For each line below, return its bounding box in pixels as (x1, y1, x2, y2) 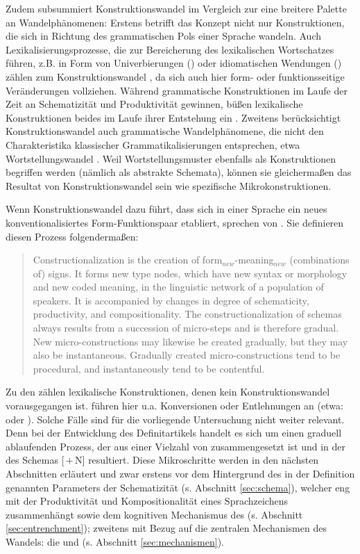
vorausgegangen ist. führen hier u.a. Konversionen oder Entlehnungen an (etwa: (6, 398, 343, 413)
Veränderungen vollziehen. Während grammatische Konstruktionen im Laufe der (6, 83, 348, 97)
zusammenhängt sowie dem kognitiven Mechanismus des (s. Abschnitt (6, 507, 303, 521)
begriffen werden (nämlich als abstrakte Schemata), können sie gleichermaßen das (6, 165, 352, 179)
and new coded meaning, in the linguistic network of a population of (33, 279, 324, 294)
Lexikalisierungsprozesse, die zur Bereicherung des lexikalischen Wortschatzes (6, 42, 334, 56)
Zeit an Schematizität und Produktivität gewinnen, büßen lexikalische (6, 97, 303, 111)
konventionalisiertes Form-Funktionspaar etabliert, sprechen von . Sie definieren (6, 215, 344, 229)
